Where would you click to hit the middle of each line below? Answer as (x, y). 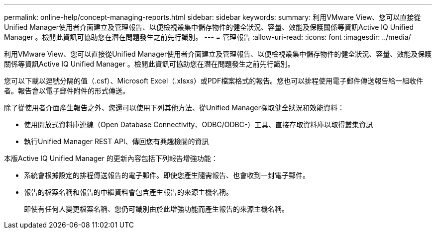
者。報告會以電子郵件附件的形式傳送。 (67, 91)
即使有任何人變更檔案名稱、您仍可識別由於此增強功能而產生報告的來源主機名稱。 (156, 209)
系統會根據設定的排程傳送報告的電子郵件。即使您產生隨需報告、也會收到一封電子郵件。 (167, 175)
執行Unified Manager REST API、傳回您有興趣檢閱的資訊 (116, 141)
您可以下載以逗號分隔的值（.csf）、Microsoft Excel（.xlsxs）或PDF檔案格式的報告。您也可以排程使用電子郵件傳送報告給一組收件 (214, 81)
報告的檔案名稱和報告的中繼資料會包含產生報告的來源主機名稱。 (128, 192)
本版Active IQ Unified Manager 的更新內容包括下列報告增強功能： (111, 158)
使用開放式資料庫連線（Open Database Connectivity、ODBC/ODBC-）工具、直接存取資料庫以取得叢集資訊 (199, 124)
